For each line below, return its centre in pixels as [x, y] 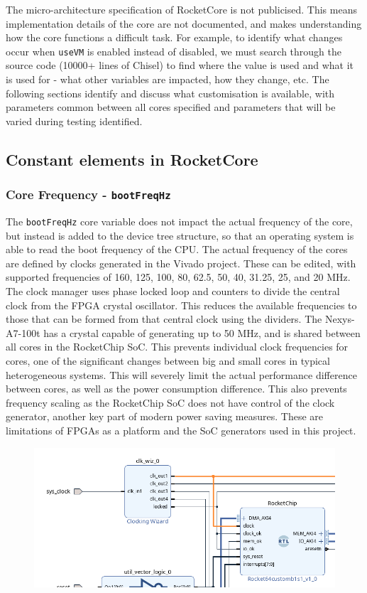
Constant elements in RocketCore [132, 159]
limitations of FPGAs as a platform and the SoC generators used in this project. [181, 430]
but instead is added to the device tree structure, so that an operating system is [180, 235]
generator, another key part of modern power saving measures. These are [165, 416]
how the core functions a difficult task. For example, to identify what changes [174, 37]
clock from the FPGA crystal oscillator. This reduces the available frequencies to [181, 305]
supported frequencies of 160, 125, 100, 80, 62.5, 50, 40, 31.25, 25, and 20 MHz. [178, 277]
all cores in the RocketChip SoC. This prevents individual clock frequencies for [177, 347]
